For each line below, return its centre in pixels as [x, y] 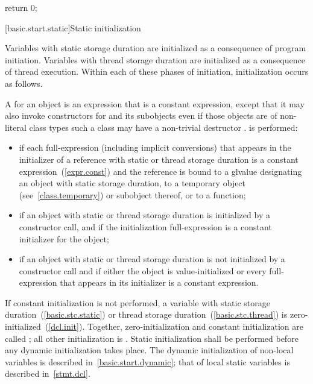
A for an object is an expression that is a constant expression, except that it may [155, 103]
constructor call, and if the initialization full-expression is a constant [145, 226]
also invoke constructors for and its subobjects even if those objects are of [141, 115]
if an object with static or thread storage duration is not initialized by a [152, 259]
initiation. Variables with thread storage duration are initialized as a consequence [155, 59]
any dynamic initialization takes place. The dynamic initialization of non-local [149, 350]
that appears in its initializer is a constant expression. [159, 282]
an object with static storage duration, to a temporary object [132, 183]
